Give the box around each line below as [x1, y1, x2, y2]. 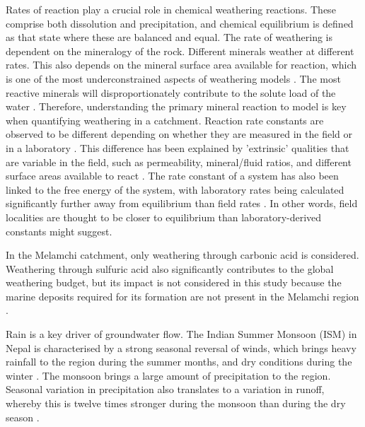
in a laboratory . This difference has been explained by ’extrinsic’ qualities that [6, 140, 349, 155]
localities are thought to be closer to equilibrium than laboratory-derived [6, 209, 322, 224]
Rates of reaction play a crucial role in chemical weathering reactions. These [6, 2, 336, 16]
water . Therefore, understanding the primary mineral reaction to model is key [6, 99, 347, 114]
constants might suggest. [6, 223, 112, 238]
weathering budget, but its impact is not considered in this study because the [6, 275, 342, 290]
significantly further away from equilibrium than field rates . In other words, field [6, 196, 358, 211]
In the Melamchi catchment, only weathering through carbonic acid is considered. [6, 247, 359, 262]
